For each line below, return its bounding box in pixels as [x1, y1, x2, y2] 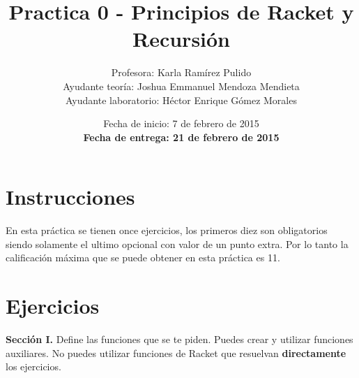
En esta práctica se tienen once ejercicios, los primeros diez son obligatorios [6, 223, 328, 238]
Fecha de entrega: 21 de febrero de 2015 [83, 129, 280, 144]
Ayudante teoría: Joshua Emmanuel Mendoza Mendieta [63, 78, 300, 93]
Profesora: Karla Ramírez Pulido [111, 65, 252, 80]
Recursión [132, 24, 231, 53]
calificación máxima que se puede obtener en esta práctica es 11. [6, 250, 280, 265]
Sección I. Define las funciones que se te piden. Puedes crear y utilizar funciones [6, 332, 353, 347]
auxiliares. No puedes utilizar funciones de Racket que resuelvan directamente [6, 345, 346, 360]
